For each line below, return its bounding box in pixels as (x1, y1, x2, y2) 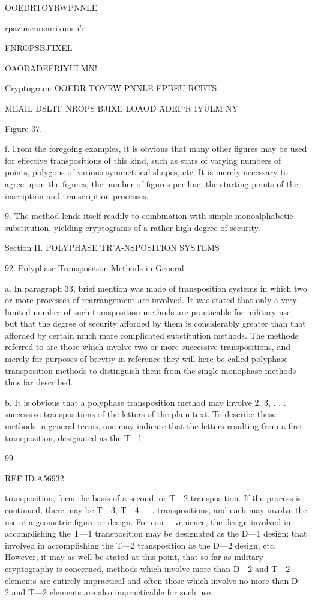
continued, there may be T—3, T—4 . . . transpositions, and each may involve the (5, 504, 307, 516)
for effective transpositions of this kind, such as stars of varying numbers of (5, 154, 281, 166)
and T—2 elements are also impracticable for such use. (11, 586, 213, 598)
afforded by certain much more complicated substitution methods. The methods (5, 328, 299, 341)
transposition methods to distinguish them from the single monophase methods (5, 364, 296, 376)
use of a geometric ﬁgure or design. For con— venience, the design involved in (5, 515, 291, 528)
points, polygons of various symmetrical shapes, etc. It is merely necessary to (5, 166, 288, 178)
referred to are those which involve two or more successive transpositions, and (5, 340, 290, 353)
